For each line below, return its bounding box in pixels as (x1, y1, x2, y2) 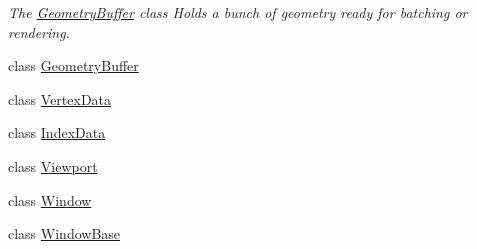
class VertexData (8, 88, 112, 109)
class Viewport (8, 155, 98, 176)
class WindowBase (8, 223, 121, 244)
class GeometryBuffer (8, 55, 139, 76)
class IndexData (8, 122, 106, 143)
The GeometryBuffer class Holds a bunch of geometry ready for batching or (8, 2, 468, 22)
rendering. (8, 21, 70, 42)
